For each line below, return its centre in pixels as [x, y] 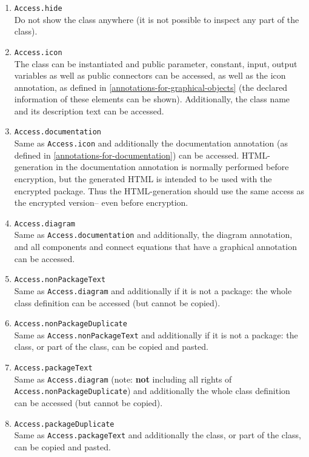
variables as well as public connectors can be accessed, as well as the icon [150, 75]
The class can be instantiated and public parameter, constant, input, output [156, 63]
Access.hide [38, 8]
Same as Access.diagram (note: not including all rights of [123, 379]
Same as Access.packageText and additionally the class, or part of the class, [158, 435]
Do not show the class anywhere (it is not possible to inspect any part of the [157, 19]
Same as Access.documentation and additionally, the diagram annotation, [153, 235]
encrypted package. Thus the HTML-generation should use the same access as [159, 190]
